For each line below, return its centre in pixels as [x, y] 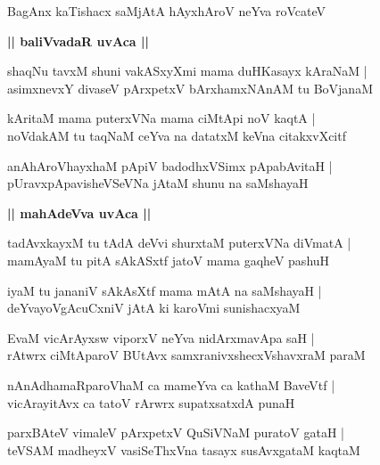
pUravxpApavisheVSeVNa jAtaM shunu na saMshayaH [158, 183]
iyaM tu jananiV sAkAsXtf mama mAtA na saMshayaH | [165, 290]
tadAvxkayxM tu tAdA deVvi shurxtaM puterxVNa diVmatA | [179, 243]
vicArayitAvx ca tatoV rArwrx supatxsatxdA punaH [151, 402]
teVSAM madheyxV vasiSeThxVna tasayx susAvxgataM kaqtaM [184, 449]
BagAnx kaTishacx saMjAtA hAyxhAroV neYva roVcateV [167, 11]
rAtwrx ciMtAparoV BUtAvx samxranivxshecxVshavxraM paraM [186, 355]
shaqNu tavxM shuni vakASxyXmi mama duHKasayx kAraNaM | [187, 71]
